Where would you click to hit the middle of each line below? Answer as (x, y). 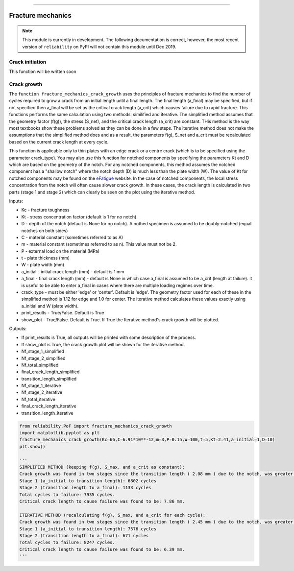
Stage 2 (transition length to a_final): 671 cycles (84, 535)
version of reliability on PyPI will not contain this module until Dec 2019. (99, 47)
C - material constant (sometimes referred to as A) (72, 237)
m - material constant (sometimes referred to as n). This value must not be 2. (99, 244)
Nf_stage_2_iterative (42, 392)
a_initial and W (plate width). (50, 306)
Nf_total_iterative (38, 399)
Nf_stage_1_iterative (41, 386)
